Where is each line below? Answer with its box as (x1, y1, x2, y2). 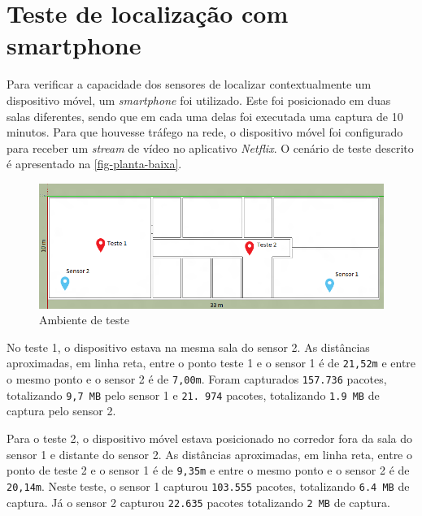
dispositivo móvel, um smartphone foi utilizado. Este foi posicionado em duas (7, 91, 391, 108)
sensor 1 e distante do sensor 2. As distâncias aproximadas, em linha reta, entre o (7, 445, 412, 462)
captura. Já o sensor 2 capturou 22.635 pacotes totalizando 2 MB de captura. (7, 493, 390, 510)
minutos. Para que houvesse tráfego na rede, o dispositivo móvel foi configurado (7, 124, 403, 141)
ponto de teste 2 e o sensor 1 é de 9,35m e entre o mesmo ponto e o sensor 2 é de (7, 462, 410, 479)
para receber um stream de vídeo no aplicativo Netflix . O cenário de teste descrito (7, 139, 414, 156)
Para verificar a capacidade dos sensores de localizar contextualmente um (7, 76, 372, 93)
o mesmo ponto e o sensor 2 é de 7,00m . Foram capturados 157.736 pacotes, (7, 371, 387, 388)
